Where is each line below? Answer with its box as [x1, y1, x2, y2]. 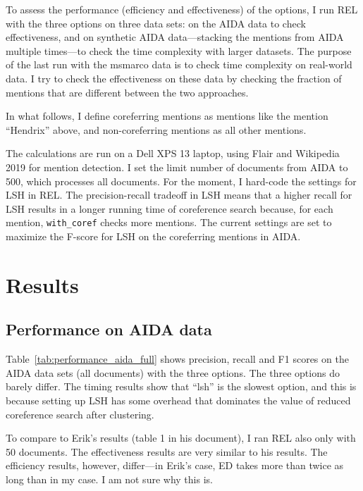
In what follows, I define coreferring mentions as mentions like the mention [6, 108, 328, 123]
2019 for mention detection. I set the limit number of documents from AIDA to [6, 159, 348, 174]
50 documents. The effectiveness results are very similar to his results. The [6, 444, 328, 459]
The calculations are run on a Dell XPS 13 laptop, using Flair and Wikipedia [6, 146, 340, 161]
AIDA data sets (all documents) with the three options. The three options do [6, 365, 340, 380]
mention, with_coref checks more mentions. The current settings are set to [6, 215, 332, 230]
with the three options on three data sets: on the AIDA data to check [6, 15, 306, 30]
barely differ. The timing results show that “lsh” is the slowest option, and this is [6, 379, 357, 394]
